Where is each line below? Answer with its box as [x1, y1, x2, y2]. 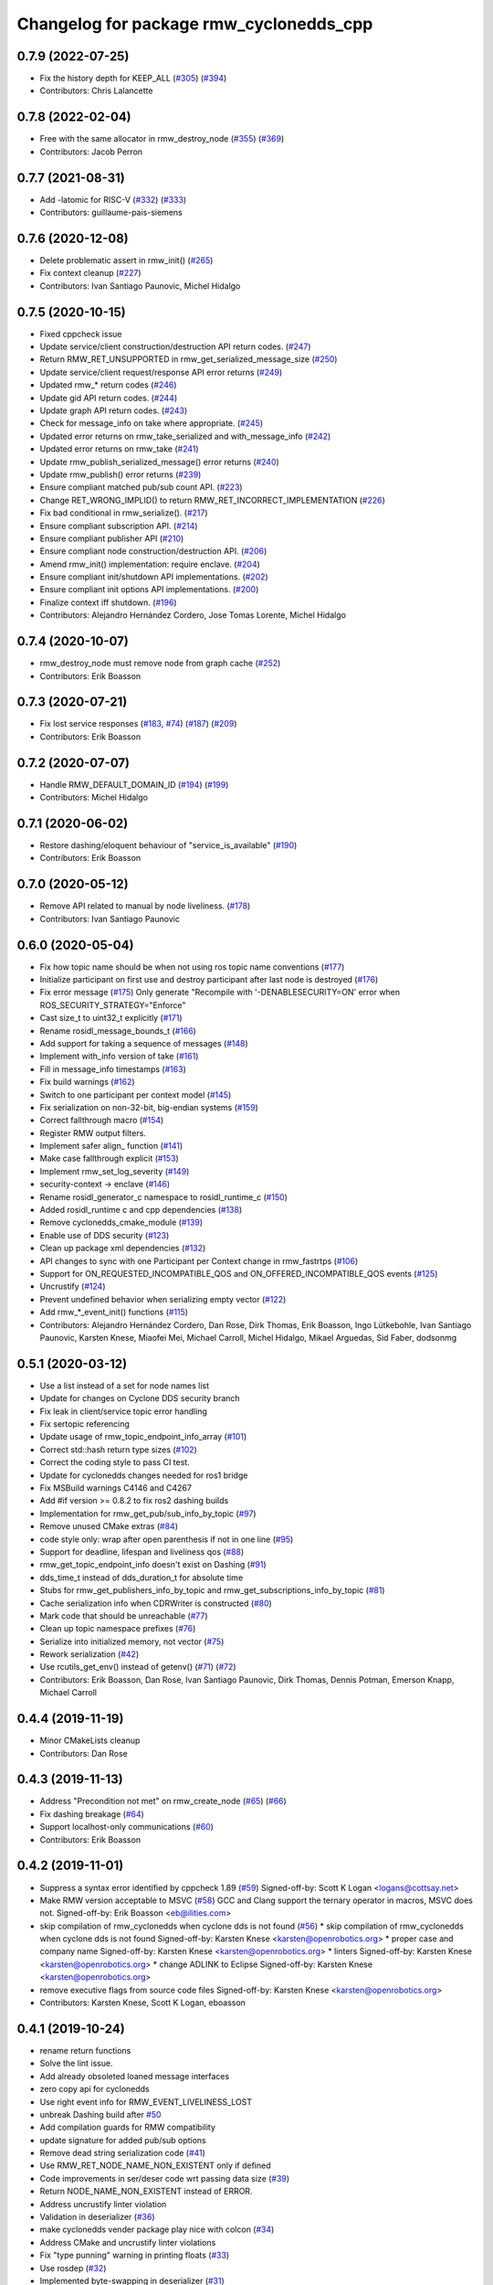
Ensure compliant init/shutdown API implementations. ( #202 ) [39, 571, 268, 582]
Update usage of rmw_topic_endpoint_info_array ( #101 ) [39, 1431, 247, 1442]
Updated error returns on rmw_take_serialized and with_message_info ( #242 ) [39, 430, 331, 441]
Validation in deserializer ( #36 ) [39, 2212, 155, 2223]
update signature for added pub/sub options [39, 2134, 207, 2145]
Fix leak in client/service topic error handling [39, 1406, 207, 1417]
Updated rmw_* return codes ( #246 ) [39, 379, 177, 390]
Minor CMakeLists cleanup [39, 1735, 141, 1746]
